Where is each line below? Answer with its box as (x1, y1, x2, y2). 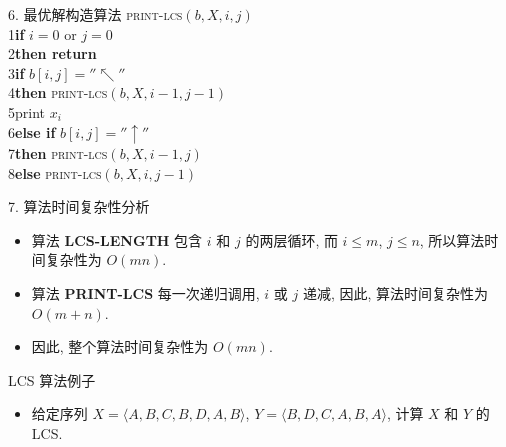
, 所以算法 (419, 229, 485, 250)
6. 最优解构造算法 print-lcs (8, 4, 183, 24)
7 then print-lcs (8, 143, 108, 164)
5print (8, 101, 46, 122)
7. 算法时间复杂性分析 (8, 196, 150, 217)
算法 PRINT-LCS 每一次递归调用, (31, 283, 260, 304)
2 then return (8, 43, 97, 64)
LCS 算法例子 (8, 369, 96, 390)
